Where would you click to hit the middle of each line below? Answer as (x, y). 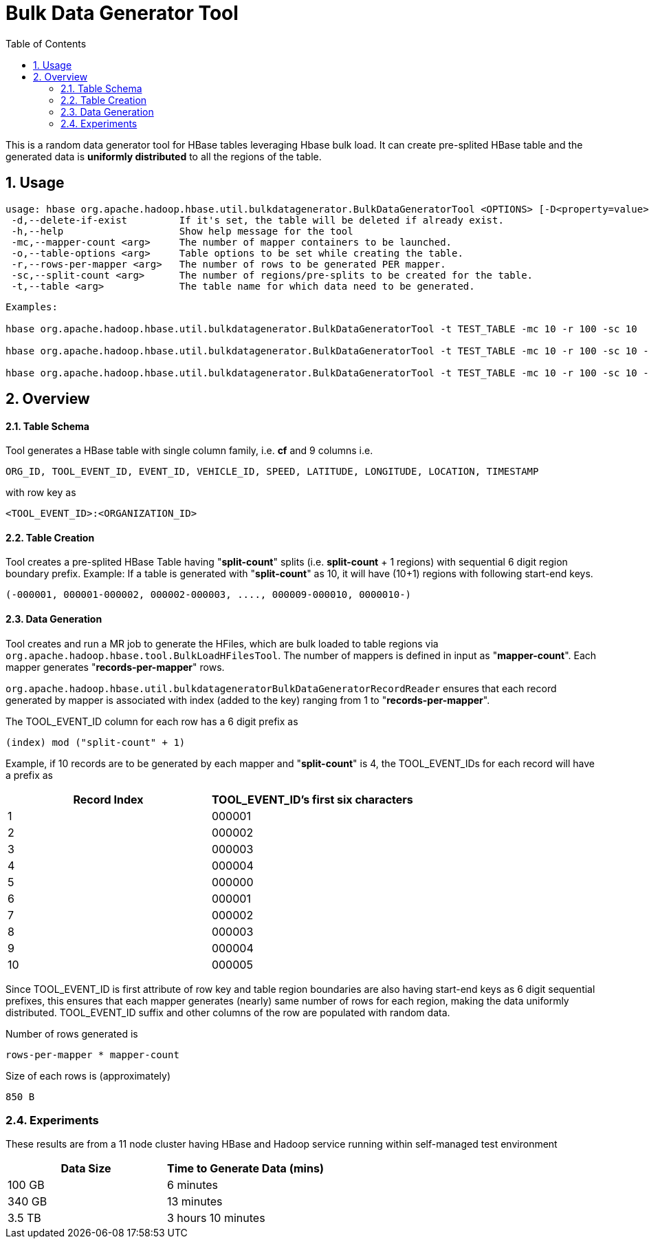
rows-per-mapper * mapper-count (92, 1054)
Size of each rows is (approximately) (88, 1075)
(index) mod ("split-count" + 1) (96, 742)
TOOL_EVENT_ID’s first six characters (312, 799)
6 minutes (192, 1185)
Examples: (32, 307)
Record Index (108, 799)
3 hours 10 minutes (216, 1218)
